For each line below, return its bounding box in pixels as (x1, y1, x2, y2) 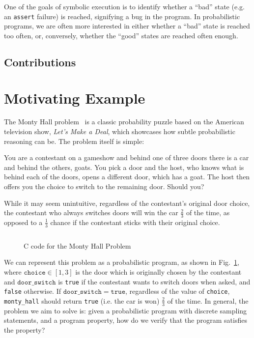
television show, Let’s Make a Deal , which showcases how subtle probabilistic (4, 126, 235, 136)
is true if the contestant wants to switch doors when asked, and (58, 276, 251, 286)
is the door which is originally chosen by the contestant (75, 266, 242, 277)
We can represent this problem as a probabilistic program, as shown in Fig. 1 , (4, 257, 239, 267)
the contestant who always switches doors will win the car (4, 207, 178, 218)
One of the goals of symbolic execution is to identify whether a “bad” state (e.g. (4, 1, 245, 11)
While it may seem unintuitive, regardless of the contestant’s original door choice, (4, 197, 250, 208)
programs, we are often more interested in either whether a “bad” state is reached (4, 21, 250, 31)
